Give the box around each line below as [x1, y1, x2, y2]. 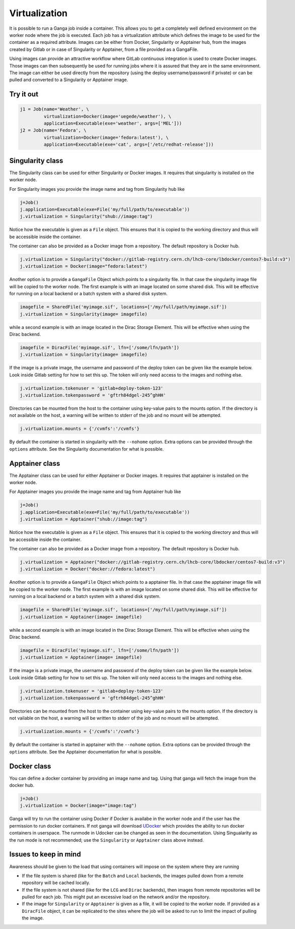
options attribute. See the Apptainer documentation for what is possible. [9, 748, 162, 754]
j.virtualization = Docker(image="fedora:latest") [20, 263, 148, 269]
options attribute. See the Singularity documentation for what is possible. [9, 446, 164, 452]
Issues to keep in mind [9, 850, 81, 859]
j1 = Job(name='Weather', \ [20, 106, 89, 112]
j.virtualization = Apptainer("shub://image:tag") [20, 516, 148, 522]
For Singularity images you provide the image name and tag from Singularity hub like [9, 186, 185, 192]
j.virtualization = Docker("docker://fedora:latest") [20, 566, 156, 572]
